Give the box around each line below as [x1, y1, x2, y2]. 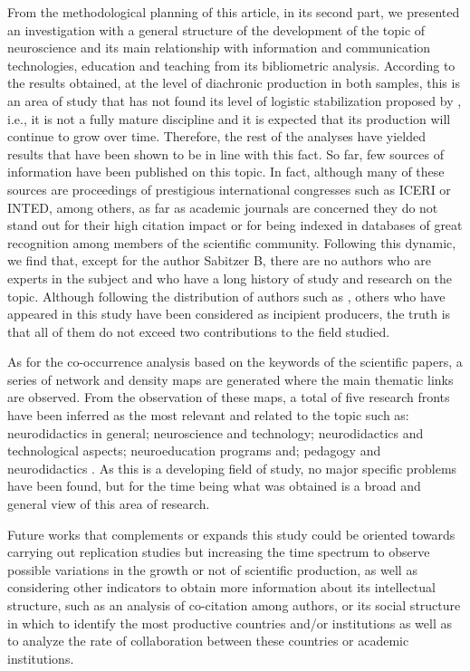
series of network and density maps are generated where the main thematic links [7, 369, 454, 388]
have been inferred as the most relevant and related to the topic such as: [7, 406, 409, 425]
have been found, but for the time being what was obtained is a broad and [7, 476, 421, 495]
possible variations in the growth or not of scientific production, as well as [7, 560, 417, 579]
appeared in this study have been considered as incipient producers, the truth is [7, 304, 451, 323]
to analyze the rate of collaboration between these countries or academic [7, 631, 409, 650]
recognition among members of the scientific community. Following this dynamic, [7, 233, 456, 252]
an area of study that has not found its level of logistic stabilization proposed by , [7, 91, 462, 110]
